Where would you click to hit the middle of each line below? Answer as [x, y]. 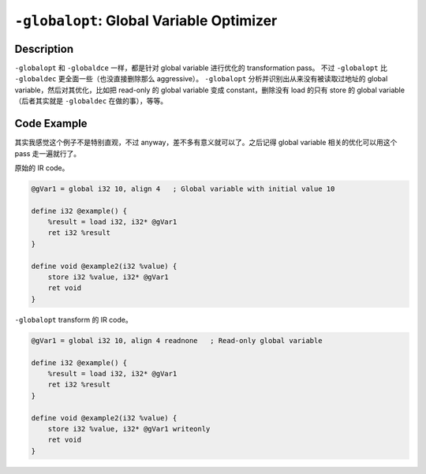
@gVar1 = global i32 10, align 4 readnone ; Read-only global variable [177, 340]
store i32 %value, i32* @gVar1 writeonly [129, 429]
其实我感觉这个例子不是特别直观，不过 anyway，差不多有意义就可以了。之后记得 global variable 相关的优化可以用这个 [206, 143]
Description [44, 49]
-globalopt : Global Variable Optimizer [146, 21]
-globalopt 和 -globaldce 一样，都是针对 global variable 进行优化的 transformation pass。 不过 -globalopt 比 [201, 68]
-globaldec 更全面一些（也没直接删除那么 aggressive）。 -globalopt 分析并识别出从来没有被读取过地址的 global [201, 79]
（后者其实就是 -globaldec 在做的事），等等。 [91, 101]
